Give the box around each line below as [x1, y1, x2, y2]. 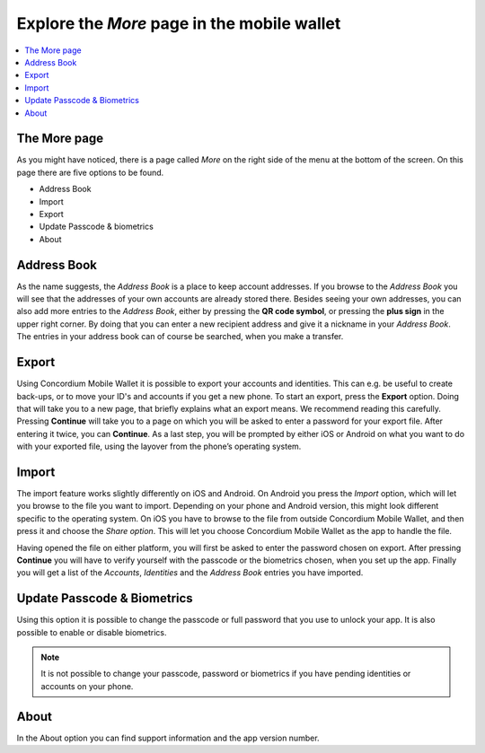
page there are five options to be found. [16, 167, 164, 178]
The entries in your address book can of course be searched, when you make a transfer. [16, 331, 344, 342]
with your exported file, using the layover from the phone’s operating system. [16, 441, 302, 452]
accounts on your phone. [40, 680, 134, 691]
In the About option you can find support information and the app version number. [16, 732, 320, 743]
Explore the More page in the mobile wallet [16, 13, 341, 33]
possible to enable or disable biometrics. [16, 626, 167, 637]
